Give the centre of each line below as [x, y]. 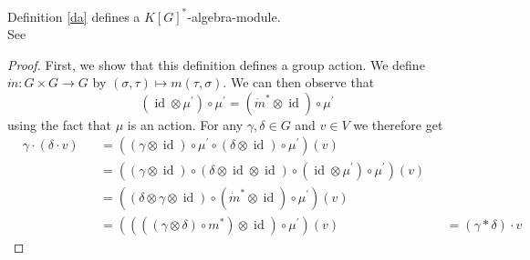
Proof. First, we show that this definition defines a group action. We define [216, 64]
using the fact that [60, 124]
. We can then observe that [299, 82]
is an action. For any [185, 124]
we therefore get [398, 124]
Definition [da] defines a [74, 16]
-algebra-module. [234, 16]
